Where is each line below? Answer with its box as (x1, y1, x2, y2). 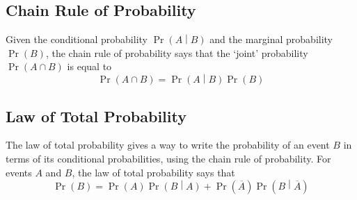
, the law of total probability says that (72, 165, 235, 179)
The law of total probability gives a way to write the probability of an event (6, 137, 330, 152)
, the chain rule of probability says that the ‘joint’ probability (45, 45, 308, 60)
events (6, 165, 32, 179)
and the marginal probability (209, 32, 333, 47)
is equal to (67, 59, 112, 74)
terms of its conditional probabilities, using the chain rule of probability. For (6, 151, 331, 166)
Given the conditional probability (6, 32, 148, 47)
